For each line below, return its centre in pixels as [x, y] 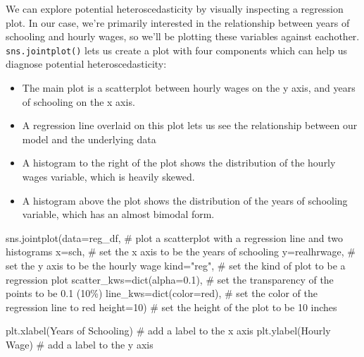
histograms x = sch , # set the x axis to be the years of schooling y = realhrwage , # [181, 252]
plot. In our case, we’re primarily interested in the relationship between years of [178, 22]
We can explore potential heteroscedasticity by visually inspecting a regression [175, 8]
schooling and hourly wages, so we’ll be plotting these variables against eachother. [183, 36]
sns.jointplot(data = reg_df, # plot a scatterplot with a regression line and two [174, 237]
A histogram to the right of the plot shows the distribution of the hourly [179, 163]
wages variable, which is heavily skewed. [108, 176]
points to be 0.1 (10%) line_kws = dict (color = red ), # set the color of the [162, 293]
